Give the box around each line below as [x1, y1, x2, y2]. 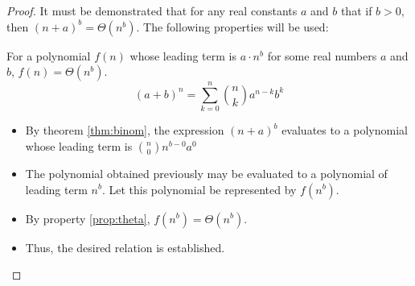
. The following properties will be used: [136, 18, 329, 35]
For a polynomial [6, 47, 91, 64]
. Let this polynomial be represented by [101, 180, 297, 197]
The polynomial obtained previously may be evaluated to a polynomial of [25, 164, 388, 181]
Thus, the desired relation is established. [25, 238, 225, 255]
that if [340, 2, 372, 19]
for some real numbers [267, 47, 377, 64]
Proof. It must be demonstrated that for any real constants [6, 2, 298, 19]
